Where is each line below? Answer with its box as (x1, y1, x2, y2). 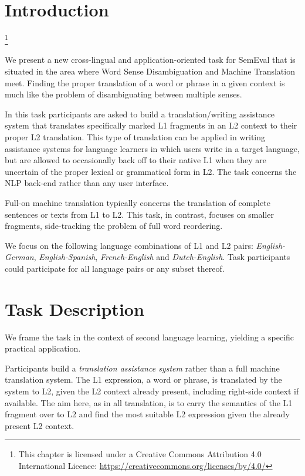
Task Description (5, 296, 144, 320)
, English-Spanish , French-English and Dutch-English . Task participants (33, 251, 290, 263)
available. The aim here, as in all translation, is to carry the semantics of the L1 (5, 396, 293, 409)
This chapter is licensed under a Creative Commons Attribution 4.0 (18, 448, 262, 460)
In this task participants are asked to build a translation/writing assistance (5, 107, 275, 120)
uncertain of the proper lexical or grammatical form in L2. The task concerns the (5, 165, 297, 177)
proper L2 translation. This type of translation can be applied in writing (5, 130, 266, 143)
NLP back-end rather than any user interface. (5, 177, 169, 189)
